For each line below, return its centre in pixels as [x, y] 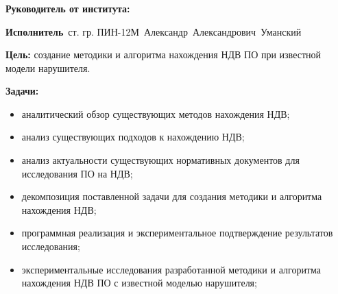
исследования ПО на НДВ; [77, 173]
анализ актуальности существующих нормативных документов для [160, 160]
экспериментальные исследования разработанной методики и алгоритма [171, 269]
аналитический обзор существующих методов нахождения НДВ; [156, 113]
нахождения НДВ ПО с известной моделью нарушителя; [139, 283]
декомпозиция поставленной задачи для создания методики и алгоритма [172, 196]
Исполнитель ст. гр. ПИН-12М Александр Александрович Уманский [154, 31]
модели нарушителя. [48, 68]
